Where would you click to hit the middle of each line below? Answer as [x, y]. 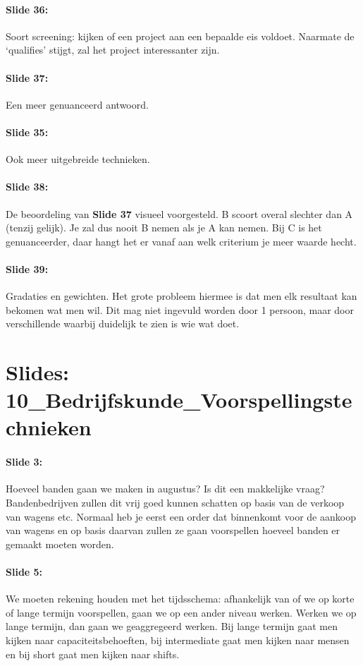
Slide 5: [24, 572]
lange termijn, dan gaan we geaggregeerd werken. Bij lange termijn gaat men [172, 626]
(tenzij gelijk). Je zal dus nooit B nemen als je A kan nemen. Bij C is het [164, 228]
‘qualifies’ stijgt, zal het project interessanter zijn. [113, 50]
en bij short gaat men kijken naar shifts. [93, 654]
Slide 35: [27, 132]
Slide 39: [27, 268]
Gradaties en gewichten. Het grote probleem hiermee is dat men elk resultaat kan [181, 296]
